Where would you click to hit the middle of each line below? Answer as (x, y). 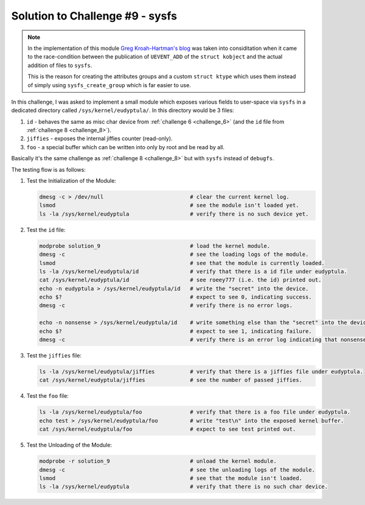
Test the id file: (46, 230)
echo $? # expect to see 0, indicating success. (176, 297)
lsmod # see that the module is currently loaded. (182, 263)
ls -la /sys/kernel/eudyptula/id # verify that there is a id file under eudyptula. (193, 271)
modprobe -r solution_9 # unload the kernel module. (158, 461)
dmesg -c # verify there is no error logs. (166, 305)
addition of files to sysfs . (60, 65)
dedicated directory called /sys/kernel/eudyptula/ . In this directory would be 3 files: (123, 110)
